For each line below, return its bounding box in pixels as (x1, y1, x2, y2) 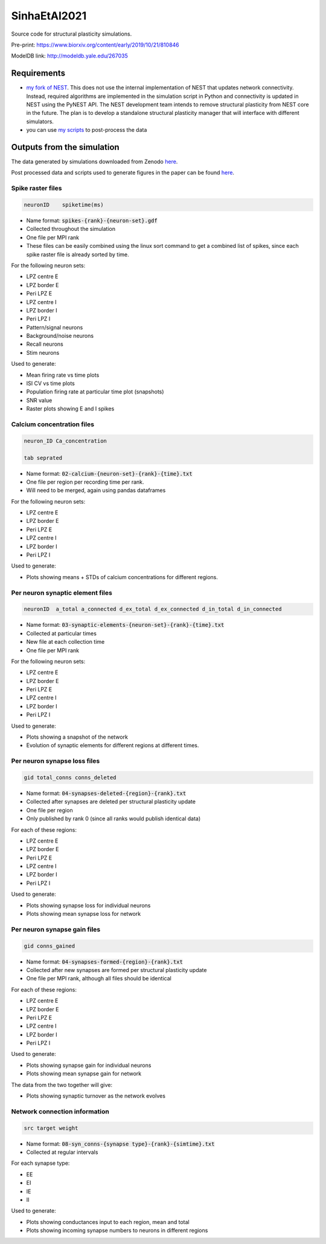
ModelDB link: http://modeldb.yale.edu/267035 (11, 52, 128, 60)
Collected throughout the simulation (26, 225, 116, 233)
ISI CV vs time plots (26, 380, 75, 387)
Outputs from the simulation (11, 142, 120, 152)
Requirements (11, 68, 66, 79)
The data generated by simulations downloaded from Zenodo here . (11, 158, 178, 166)
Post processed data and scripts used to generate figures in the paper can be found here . (11, 169, 235, 177)
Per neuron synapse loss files (11, 757, 100, 765)
